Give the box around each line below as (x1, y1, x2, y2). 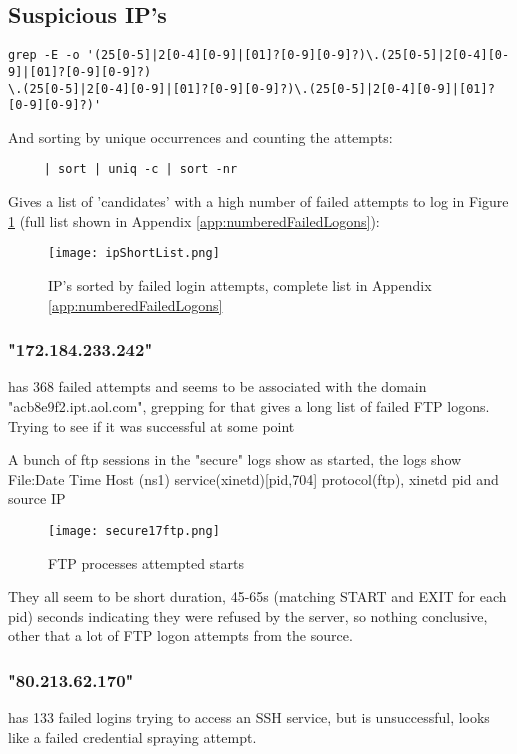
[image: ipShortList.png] (48, 246, 220, 261)
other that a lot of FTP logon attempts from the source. (8, 625, 353, 646)
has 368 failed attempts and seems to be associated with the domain (8, 376, 427, 397)
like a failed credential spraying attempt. (8, 726, 257, 747)
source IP (8, 488, 66, 509)
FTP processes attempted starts (48, 552, 245, 573)
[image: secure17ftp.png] (48, 523, 220, 538)
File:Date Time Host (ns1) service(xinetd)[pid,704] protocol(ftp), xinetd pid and (8, 468, 499, 489)
